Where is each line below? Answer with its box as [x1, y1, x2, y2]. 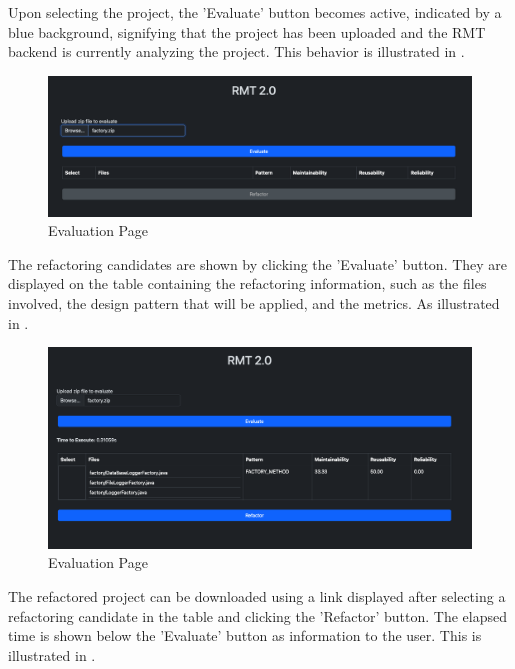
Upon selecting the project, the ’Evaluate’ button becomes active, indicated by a [8, 2, 502, 22]
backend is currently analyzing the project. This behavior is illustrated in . [8, 41, 465, 62]
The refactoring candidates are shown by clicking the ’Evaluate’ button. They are [8, 253, 508, 274]
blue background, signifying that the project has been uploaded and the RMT [8, 21, 486, 42]
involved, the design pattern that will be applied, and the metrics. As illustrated [8, 292, 500, 313]
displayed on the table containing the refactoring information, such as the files [8, 273, 487, 294]
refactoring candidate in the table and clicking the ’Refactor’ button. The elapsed [8, 605, 507, 626]
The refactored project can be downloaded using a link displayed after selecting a [8, 585, 506, 606]
